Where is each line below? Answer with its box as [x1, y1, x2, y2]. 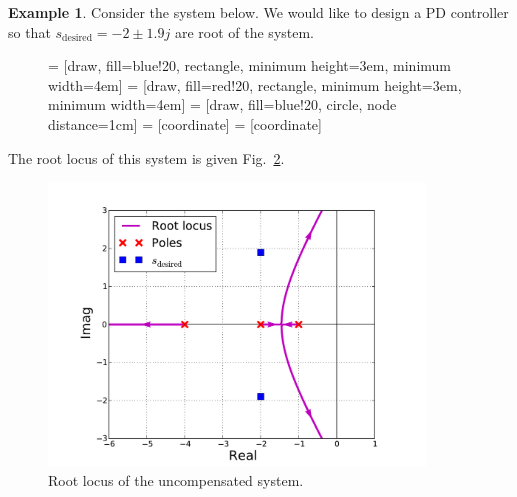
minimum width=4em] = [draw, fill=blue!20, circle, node [48, 94, 397, 115]
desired [62, 33, 93, 44]
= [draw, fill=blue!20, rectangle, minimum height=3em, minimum [48, 55, 451, 76]
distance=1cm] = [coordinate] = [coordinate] [48, 113, 322, 134]
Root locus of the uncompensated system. [48, 470, 304, 491]
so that [8, 21, 51, 42]
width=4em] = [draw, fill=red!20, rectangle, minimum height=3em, [48, 74, 462, 95]
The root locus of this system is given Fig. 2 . [8, 147, 285, 168]
